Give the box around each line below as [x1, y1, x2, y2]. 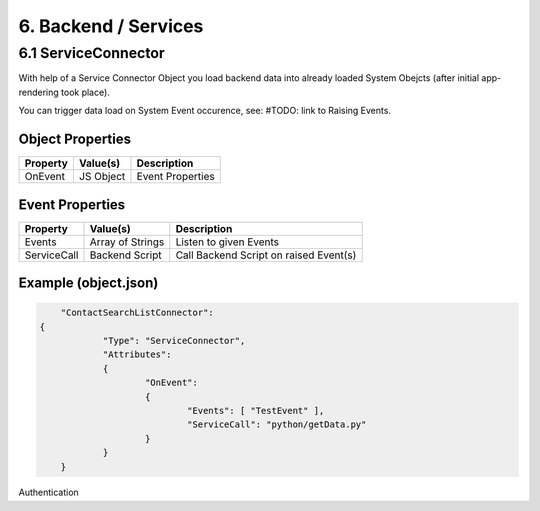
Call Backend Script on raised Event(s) [175, 248, 357, 262]
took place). [60, 86, 110, 98]
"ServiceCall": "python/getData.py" [186, 419, 367, 430]
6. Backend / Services [18, 15, 204, 37]
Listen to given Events [175, 235, 280, 249]
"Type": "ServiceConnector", [102, 335, 246, 346]
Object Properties [18, 130, 132, 147]
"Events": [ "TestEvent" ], [186, 405, 325, 416]
